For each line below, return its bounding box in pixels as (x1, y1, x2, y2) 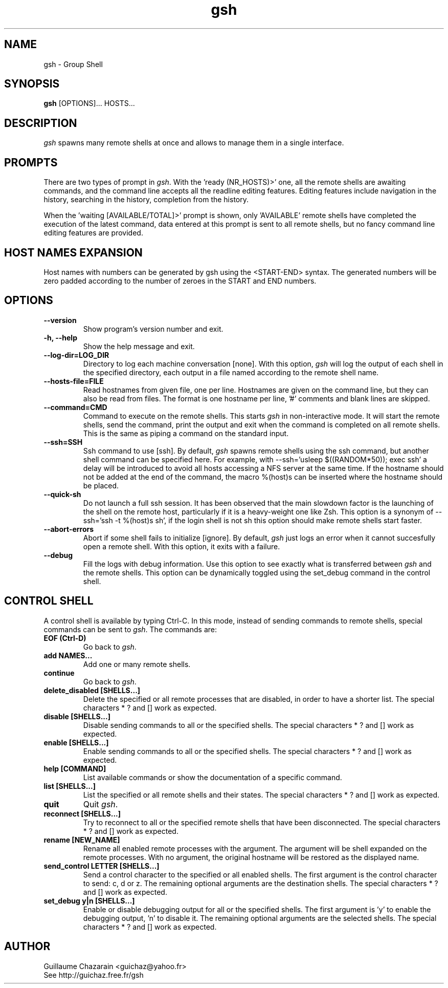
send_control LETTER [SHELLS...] (43, 861, 160, 870)
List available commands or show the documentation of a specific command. (83, 772, 342, 782)
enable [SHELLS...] (43, 738, 109, 747)
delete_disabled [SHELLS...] (43, 685, 141, 695)
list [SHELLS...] (43, 781, 96, 790)
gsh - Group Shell (43, 59, 103, 69)
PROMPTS (4, 156, 58, 169)
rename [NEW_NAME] (43, 835, 120, 844)
